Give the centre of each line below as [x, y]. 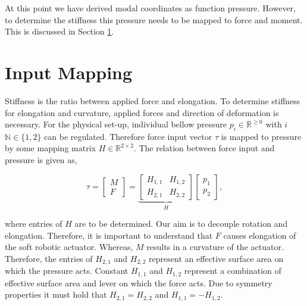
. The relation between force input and [204, 148]
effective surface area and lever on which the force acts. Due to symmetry [139, 282]
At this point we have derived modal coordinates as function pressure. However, [151, 8]
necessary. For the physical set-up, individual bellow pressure [116, 124]
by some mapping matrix [50, 148]
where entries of [34, 224]
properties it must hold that [56, 294]
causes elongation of [260, 235]
